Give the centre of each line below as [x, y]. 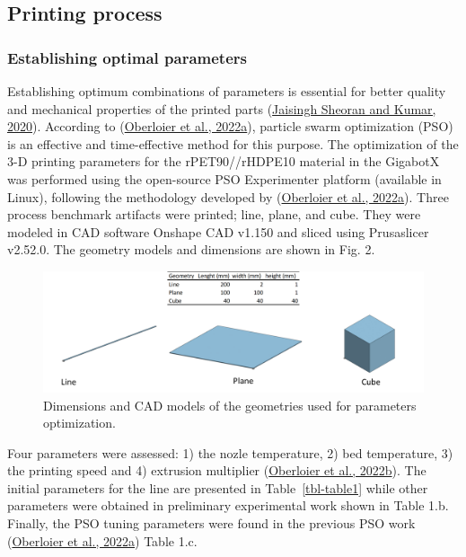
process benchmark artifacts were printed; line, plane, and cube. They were [214, 214]
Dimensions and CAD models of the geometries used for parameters [230, 405]
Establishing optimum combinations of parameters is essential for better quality [227, 91]
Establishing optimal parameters [127, 57]
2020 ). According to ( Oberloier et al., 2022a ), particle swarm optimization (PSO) [230, 126]
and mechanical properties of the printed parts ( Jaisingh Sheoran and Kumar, [222, 108]
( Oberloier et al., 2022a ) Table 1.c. [102, 540]
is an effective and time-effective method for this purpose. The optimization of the [233, 143]
